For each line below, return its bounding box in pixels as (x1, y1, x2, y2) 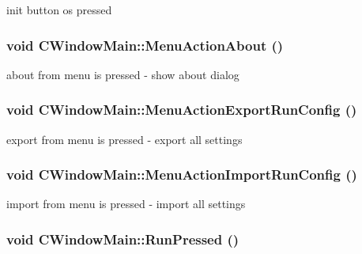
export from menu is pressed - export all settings (6, 131, 243, 147)
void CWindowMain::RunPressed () (6, 229, 239, 248)
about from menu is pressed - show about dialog (6, 66, 239, 82)
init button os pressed (6, 2, 112, 17)
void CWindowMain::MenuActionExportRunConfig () (6, 100, 357, 119)
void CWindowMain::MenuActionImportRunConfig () (6, 165, 357, 184)
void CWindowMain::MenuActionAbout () (6, 35, 284, 55)
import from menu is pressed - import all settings (6, 195, 246, 212)
